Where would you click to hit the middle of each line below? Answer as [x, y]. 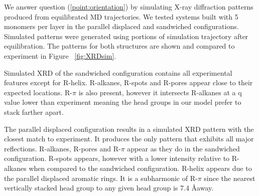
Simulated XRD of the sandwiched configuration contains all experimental [118, 72]
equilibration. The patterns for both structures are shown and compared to [119, 46]
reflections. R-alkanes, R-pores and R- [62, 148]
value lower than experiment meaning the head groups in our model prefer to [123, 102]
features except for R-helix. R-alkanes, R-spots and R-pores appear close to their [128, 82]
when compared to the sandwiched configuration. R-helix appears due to [140, 168]
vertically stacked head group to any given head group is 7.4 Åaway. [109, 188]
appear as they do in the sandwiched [183, 148]
